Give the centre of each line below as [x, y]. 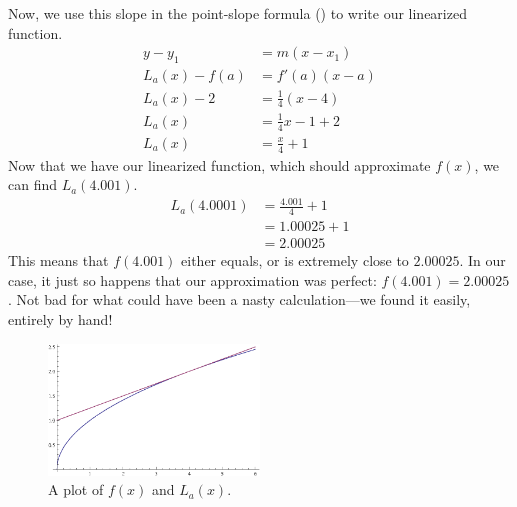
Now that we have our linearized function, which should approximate [219, 164]
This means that [58, 260]
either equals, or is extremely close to [295, 260]
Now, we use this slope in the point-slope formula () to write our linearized [237, 13]
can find [33, 184]
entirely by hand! [60, 319]
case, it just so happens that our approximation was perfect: [192, 279]
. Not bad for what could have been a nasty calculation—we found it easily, [239, 299]
